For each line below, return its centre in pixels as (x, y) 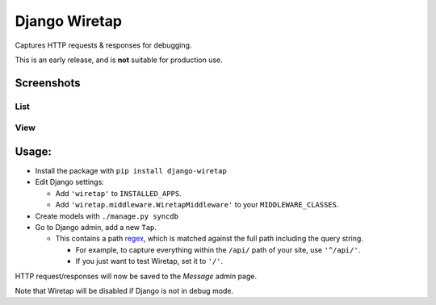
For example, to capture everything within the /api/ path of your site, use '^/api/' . (218, 249)
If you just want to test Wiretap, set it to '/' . (149, 261)
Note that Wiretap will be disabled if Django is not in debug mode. (124, 290)
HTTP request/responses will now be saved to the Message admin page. (136, 276)
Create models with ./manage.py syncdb (107, 216)
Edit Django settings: (69, 182)
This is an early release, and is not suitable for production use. (119, 60)
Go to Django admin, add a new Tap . (96, 227)
